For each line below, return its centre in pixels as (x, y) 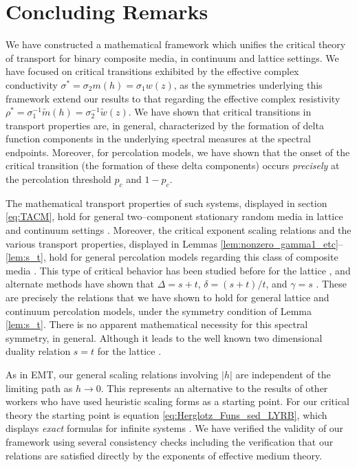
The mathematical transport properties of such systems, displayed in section (166, 203)
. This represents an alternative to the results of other (214, 388)
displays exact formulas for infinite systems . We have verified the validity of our (175, 428)
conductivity (32, 84)
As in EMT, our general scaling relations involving (112, 374)
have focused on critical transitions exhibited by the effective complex (152, 71)
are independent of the (283, 374)
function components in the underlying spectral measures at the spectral (158, 139)
